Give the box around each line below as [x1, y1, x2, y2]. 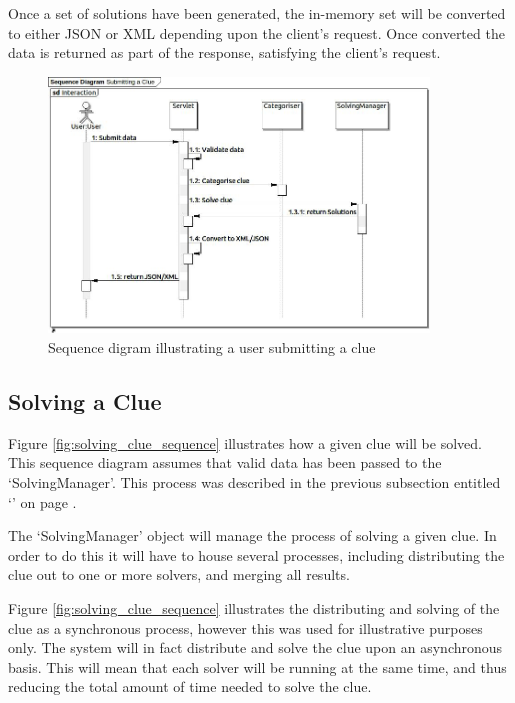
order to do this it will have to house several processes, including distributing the [8, 544, 505, 565]
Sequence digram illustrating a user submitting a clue [48, 337, 376, 358]
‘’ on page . [8, 491, 77, 512]
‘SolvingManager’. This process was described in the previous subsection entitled [8, 472, 501, 493]
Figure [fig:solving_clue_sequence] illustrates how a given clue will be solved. [8, 432, 482, 453]
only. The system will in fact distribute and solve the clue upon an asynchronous [8, 637, 503, 658]
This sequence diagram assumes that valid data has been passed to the [8, 452, 442, 473]
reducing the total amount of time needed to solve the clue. [8, 676, 372, 697]
